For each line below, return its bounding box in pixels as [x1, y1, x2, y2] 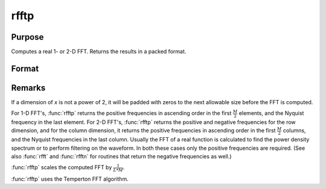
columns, [283, 127, 306, 134]
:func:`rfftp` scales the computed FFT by [11, 164, 112, 171]
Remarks [11, 82, 46, 93]
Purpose [11, 32, 44, 42]
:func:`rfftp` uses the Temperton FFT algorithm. [11, 175, 129, 183]
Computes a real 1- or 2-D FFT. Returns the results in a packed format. [11, 48, 187, 55]
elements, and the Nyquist [238, 110, 304, 117]
